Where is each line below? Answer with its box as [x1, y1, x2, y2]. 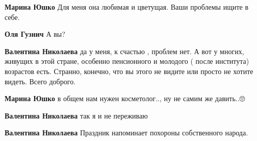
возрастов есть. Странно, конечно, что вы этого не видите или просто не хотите [5, 65, 253, 76]
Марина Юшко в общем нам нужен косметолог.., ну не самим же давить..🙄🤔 [5, 93, 247, 104]
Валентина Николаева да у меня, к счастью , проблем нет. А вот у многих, [5, 45, 244, 56]
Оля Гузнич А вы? [5, 29, 65, 39]
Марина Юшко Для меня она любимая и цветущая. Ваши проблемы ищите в [5, 2, 249, 12]
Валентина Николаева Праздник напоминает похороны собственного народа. [5, 127, 248, 138]
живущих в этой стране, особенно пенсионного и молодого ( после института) [5, 56, 249, 66]
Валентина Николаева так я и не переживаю [5, 110, 148, 121]
